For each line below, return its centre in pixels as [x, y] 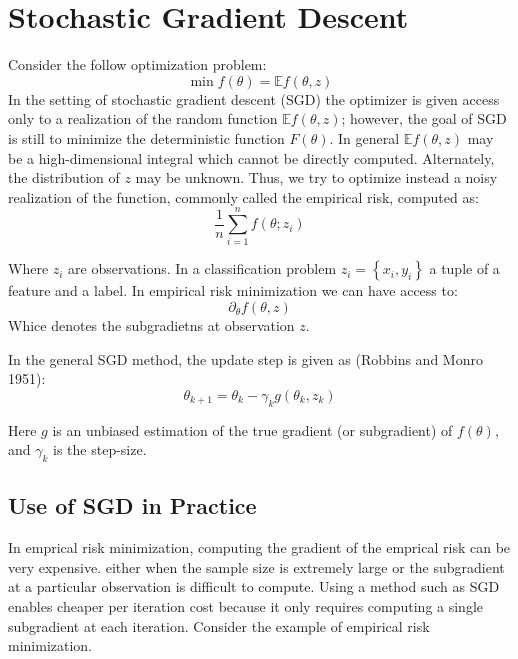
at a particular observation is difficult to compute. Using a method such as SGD [254, 586]
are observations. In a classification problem [202, 268]
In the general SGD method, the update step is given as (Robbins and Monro [245, 358]
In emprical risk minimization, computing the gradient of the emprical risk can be [259, 547]
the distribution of [64, 177]
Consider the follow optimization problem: [137, 64]
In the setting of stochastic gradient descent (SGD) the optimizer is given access [254, 98]
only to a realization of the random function [143, 118]
